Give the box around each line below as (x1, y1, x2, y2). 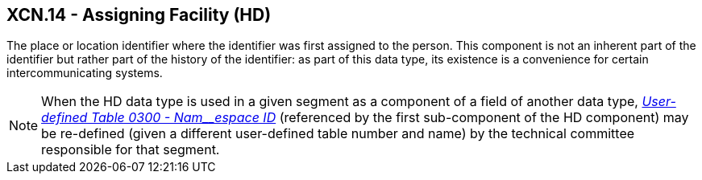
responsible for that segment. (41, 141, 220, 158)
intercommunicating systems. (6, 66, 163, 80)
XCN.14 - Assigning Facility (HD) (6, 5, 272, 25)
